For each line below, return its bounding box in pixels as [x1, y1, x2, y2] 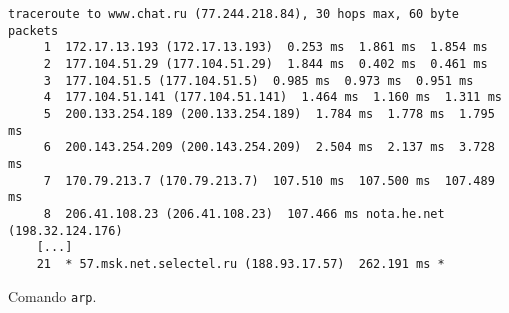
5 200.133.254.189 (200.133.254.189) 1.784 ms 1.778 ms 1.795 [43, 106, 495, 121]
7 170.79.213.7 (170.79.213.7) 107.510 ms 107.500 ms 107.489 [43, 173, 495, 188]
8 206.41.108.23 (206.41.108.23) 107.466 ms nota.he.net [43, 206, 445, 221]
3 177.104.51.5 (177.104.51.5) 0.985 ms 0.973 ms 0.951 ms [43, 73, 474, 88]
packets [8, 23, 59, 38]
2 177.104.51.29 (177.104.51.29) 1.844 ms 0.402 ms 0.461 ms [43, 56, 488, 71]
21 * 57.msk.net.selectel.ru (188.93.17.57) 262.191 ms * [36, 256, 445, 271]
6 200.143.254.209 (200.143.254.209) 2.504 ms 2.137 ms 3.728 [43, 140, 495, 155]
